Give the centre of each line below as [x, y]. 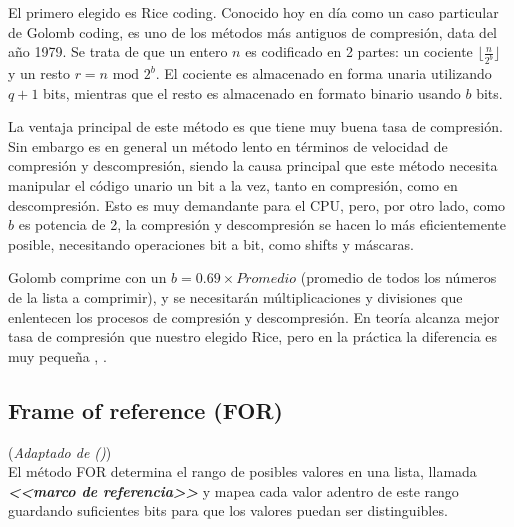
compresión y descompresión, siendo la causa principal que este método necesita [253, 165]
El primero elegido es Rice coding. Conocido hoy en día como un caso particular [253, 12]
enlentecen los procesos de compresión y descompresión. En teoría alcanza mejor [254, 316]
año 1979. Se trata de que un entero [118, 51]
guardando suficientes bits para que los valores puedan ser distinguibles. [228, 510]
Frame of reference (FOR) [145, 409]
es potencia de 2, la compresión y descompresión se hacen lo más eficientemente [262, 224]
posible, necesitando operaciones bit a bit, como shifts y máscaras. [211, 243]
